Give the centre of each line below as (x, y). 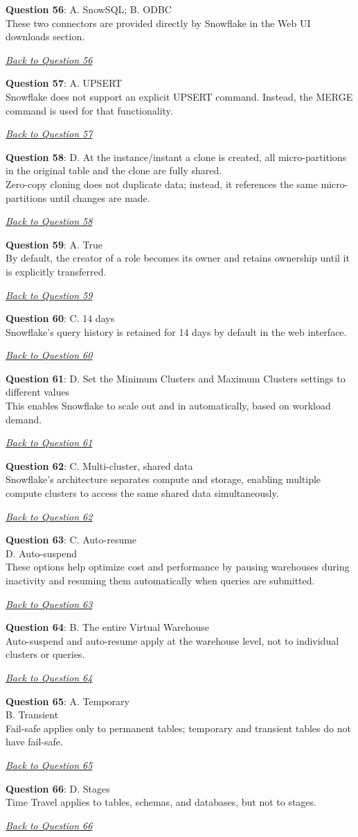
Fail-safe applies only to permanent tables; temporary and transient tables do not (178, 728)
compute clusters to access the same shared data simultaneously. (142, 493)
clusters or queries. (45, 654)
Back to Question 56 (49, 59)
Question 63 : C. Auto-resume (71, 540)
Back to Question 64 (49, 677)
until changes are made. (100, 197)
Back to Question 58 (49, 221)
